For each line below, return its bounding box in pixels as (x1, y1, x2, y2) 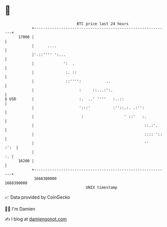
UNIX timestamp (86, 185, 118, 190)
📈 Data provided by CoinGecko (5, 194, 70, 200)
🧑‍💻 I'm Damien (5, 206, 36, 212)
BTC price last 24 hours (76, 21, 129, 26)
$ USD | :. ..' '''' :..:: (5, 96, 124, 102)
